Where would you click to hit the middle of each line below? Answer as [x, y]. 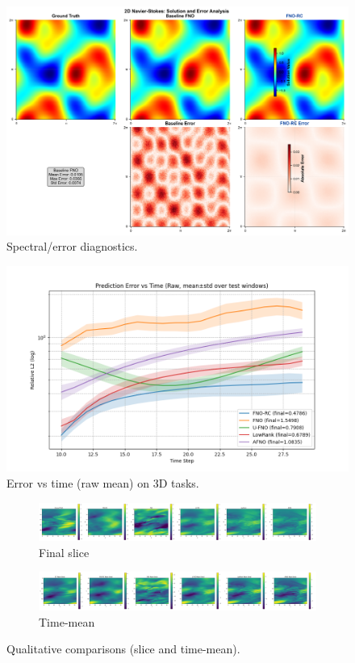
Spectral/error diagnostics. [72, 246]
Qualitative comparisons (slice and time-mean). [123, 649]
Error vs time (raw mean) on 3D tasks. [103, 482]
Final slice [64, 552]
